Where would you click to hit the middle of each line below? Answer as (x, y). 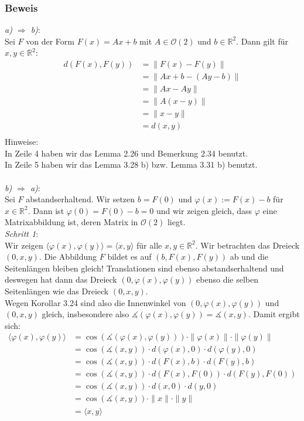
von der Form (50, 41)
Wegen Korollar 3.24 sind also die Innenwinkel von (95, 302)
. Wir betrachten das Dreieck (247, 245)
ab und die (249, 257)
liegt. (176, 222)
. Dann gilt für (262, 41)
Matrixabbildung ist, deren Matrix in (71, 222)
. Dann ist (46, 210)
